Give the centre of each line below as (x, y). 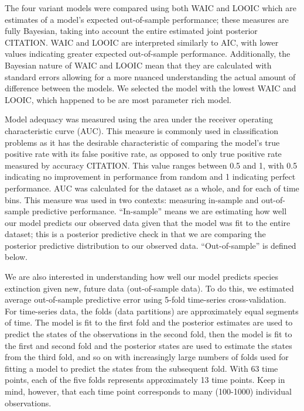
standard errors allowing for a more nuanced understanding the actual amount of (150, 76)
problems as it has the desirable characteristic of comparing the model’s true (142, 142)
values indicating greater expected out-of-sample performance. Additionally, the (148, 54)
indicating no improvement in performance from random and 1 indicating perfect (150, 177)
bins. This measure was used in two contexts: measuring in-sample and (132, 199)
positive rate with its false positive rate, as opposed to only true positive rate (143, 154)
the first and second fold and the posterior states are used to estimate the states (148, 345)
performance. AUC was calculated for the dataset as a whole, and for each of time (152, 188)
